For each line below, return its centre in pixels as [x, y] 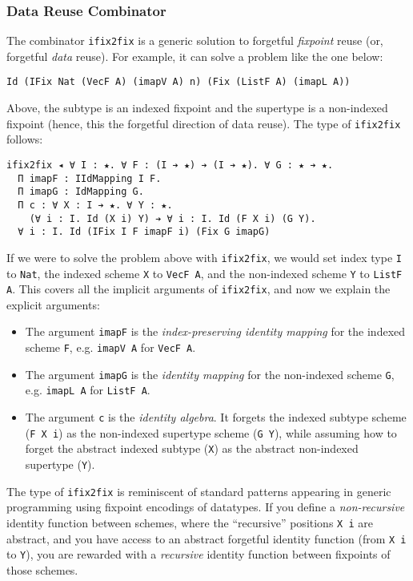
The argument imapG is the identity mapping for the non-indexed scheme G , [210, 374]
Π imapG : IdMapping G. [81, 192]
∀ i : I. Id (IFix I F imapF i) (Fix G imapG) [144, 232]
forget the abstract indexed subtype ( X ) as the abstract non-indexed [192, 448]
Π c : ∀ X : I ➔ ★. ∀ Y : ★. [95, 205]
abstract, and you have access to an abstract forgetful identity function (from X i [206, 538]
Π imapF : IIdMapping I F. [90, 178]
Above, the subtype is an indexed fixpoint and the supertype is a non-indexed [197, 108]
